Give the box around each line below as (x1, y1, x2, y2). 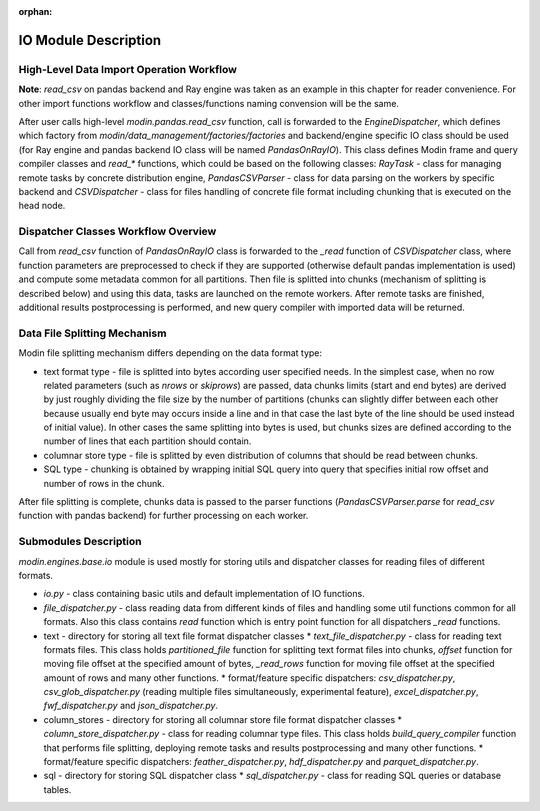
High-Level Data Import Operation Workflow (18, 62, 237, 76)
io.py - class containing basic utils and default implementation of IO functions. (43, 588, 365, 600)
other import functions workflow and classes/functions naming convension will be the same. (18, 97, 400, 109)
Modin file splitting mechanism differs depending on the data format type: (18, 347, 323, 359)
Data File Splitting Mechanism (18, 326, 167, 340)
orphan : (18, 6, 53, 17)
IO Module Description (18, 31, 162, 49)
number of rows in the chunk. (43, 477, 165, 489)
